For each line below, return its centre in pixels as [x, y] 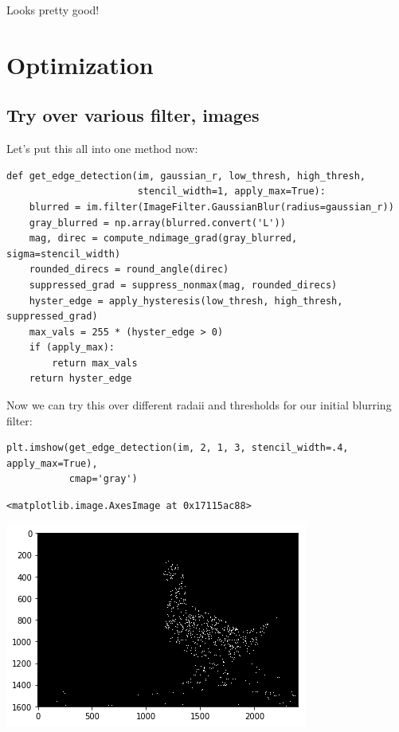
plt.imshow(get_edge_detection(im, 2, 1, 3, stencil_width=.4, [178, 448]
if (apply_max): [72, 348]
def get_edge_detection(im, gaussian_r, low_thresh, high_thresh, [186, 176]
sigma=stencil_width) [64, 254]
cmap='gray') [103, 479]
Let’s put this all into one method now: [102, 149]
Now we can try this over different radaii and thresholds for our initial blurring [199, 405]
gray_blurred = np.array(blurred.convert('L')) [157, 223]
